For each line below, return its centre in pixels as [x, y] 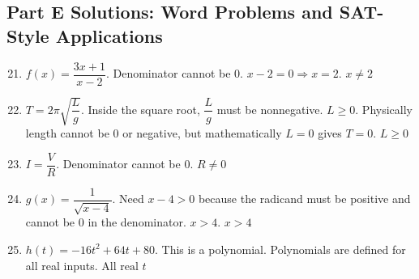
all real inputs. [62, 265]
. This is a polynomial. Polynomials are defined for [280, 249]
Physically [387, 109]
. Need [128, 199]
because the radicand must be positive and [304, 199]
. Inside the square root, [140, 109]
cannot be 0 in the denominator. [106, 222]
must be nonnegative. [270, 109]
